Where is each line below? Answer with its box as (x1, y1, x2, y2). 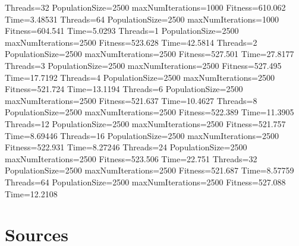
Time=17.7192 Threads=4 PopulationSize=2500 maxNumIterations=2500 (5, 71, 275, 83)
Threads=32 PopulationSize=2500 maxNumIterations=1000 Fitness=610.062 (5, 1, 286, 13)
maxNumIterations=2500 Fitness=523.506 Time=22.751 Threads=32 (5, 152, 257, 165)
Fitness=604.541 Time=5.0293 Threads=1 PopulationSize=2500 (5, 24, 239, 37)
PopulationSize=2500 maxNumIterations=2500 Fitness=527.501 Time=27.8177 (5, 48, 294, 60)
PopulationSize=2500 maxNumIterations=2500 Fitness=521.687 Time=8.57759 (5, 164, 294, 176)
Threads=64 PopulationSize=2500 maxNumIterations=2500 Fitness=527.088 (5, 175, 286, 188)
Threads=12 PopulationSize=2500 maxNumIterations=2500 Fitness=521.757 (5, 117, 286, 130)
